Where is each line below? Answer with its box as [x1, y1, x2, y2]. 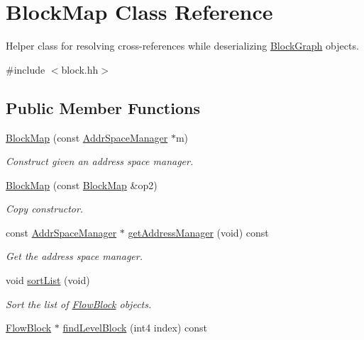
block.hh [61, 62, 99, 76]
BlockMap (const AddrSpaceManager [6, 130, 168, 144]
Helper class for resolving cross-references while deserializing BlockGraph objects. [6, 38, 359, 53]
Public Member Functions [6, 96, 200, 118]
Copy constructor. [6, 201, 84, 216]
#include [6, 62, 45, 76]
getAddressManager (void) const [128, 225, 269, 239]
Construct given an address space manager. [6, 154, 194, 169]
